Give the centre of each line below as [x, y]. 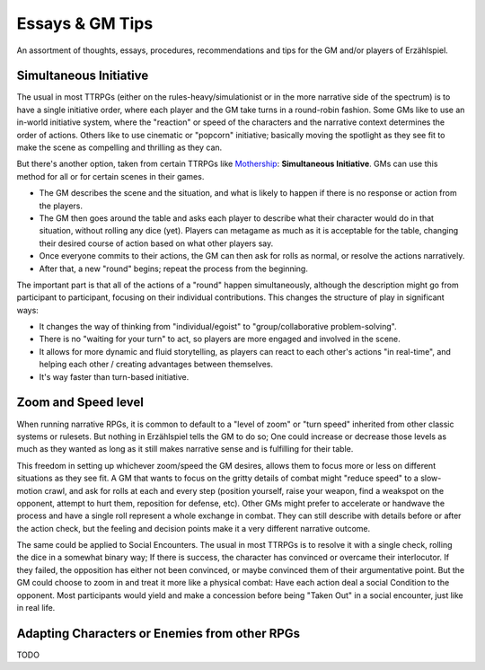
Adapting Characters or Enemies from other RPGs [159, 633]
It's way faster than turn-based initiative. [114, 376]
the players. [61, 206]
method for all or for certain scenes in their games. [110, 176]
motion [30, 490]
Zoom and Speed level [80, 403]
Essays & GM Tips [85, 23]
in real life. [36, 608]
